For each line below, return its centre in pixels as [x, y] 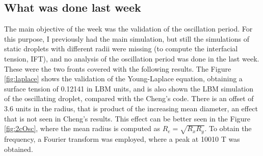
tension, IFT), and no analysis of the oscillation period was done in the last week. [132, 58]
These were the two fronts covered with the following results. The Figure [118, 68]
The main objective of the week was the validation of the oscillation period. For [128, 29]
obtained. [19, 149]
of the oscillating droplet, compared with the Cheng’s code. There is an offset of [129, 98]
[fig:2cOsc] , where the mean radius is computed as [82, 128]
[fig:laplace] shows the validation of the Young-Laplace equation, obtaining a [123, 79]
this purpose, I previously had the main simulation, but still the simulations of [127, 38]
